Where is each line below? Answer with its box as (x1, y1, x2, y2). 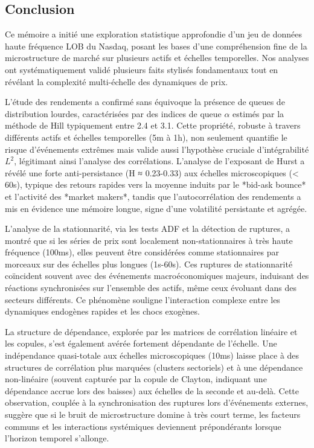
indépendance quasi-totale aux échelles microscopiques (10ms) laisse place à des (5, 349, 300, 362)
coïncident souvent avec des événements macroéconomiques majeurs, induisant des (5, 269, 309, 282)
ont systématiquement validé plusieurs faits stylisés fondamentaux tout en (5, 63, 278, 75)
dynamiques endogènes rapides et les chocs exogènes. (5, 305, 200, 318)
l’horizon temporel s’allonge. (5, 432, 109, 444)
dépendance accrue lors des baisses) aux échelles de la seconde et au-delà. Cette (5, 384, 300, 397)
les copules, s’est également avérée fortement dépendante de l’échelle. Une (5, 337, 277, 350)
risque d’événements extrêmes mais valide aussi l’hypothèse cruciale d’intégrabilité (5, 142, 309, 155)
